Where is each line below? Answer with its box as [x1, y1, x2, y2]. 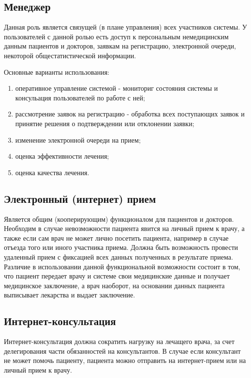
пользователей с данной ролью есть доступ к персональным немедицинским [4, 31, 229, 41]
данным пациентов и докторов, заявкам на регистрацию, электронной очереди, [4, 41, 236, 51]
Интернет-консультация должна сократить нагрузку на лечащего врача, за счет [4, 336, 235, 346]
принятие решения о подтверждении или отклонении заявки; [15, 118, 194, 128]
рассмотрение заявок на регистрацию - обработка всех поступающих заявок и [15, 109, 245, 119]
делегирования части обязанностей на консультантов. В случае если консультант [4, 345, 241, 356]
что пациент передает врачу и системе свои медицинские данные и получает [4, 271, 230, 281]
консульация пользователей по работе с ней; [15, 92, 145, 102]
